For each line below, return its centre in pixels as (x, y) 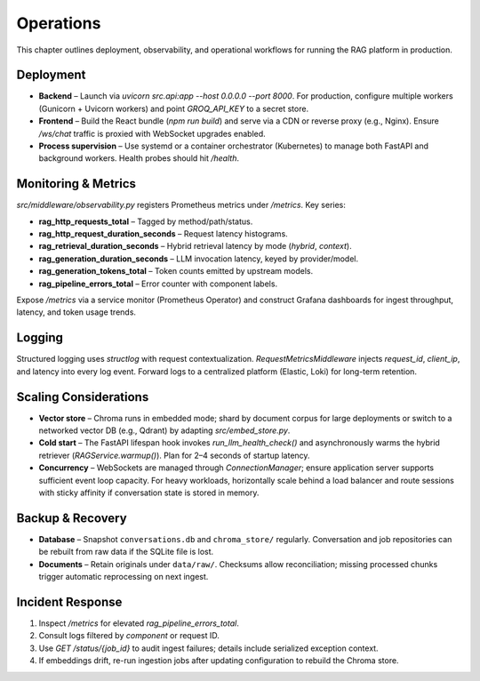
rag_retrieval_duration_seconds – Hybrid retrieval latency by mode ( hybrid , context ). (195, 246)
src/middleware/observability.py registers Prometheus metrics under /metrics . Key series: (181, 205)
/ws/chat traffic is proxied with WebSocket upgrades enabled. (152, 133)
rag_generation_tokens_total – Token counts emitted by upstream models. (176, 271)
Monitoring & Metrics (76, 184)
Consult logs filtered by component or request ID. (129, 636)
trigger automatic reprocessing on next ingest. (124, 577)
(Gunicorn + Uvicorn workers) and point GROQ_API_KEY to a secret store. (174, 108)
